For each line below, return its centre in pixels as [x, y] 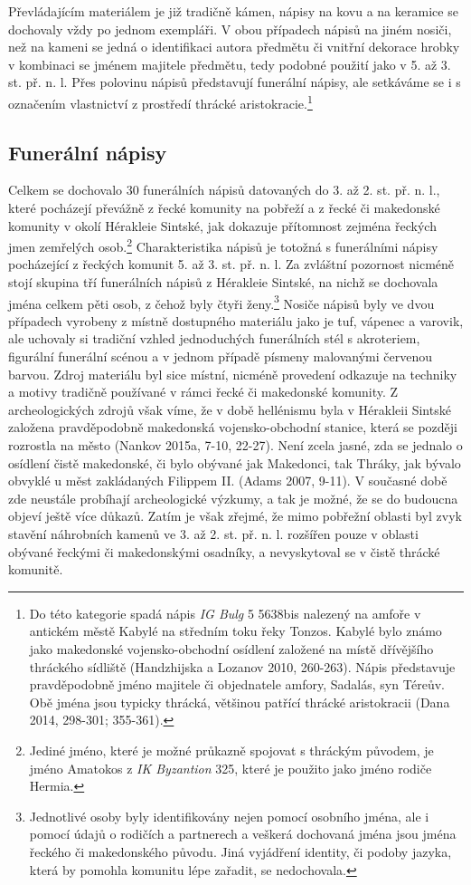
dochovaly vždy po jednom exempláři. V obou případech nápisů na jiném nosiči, [230, 29]
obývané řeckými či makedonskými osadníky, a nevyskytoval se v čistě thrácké [224, 551]
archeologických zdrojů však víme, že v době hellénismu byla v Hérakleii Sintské [230, 409]
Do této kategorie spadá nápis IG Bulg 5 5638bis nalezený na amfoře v [225, 613]
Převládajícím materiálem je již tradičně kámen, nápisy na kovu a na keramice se [233, 11]
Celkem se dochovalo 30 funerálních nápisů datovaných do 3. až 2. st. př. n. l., [224, 190]
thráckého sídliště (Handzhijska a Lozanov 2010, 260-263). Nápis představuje [242, 666]
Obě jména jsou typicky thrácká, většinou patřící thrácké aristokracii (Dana [240, 702]
